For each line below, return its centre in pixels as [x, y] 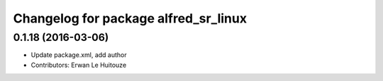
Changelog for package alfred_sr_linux [130, 18]
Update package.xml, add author [79, 55]
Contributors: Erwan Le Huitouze [79, 65]
